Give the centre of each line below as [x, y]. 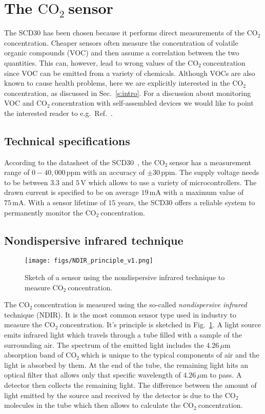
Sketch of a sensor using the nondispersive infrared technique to [125, 277]
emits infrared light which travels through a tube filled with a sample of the [123, 335]
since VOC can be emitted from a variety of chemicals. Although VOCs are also [130, 73]
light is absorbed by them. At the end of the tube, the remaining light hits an [126, 364]
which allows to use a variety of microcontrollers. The [172, 182]
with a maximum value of [203, 192]
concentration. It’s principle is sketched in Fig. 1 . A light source [160, 324]
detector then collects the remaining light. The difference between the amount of [130, 385]
